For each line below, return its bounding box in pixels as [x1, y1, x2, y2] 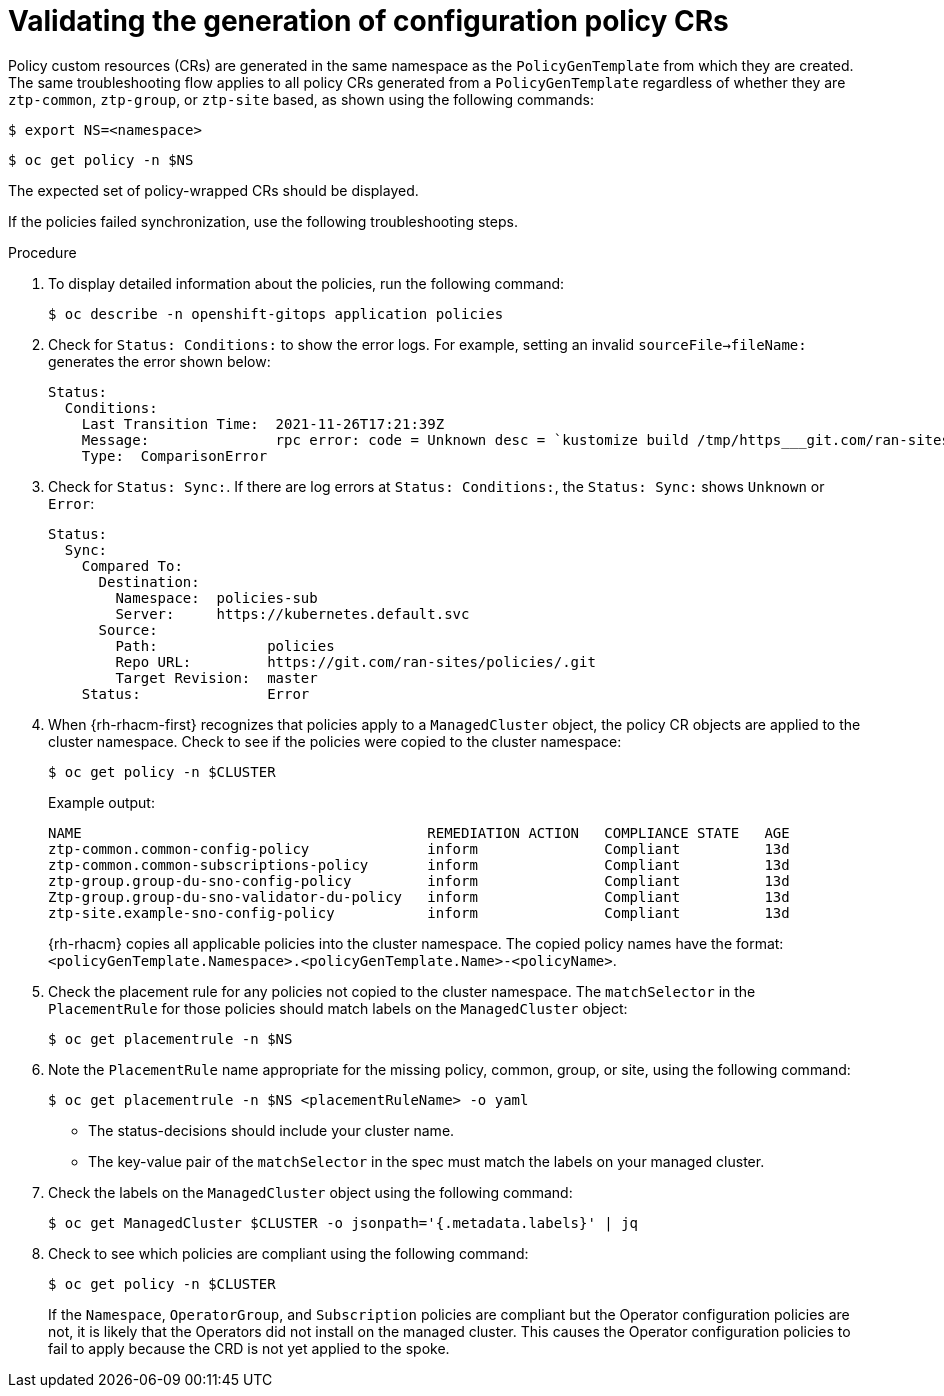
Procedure [8, 243, 77, 261]
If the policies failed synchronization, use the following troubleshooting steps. [8, 212, 518, 230]
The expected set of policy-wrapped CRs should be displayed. [8, 181, 419, 199]
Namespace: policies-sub [115, 589, 318, 606]
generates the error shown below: [48, 352, 271, 370]
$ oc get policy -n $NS [8, 151, 194, 168]
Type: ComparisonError [81, 447, 268, 464]
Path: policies [115, 637, 335, 654]
